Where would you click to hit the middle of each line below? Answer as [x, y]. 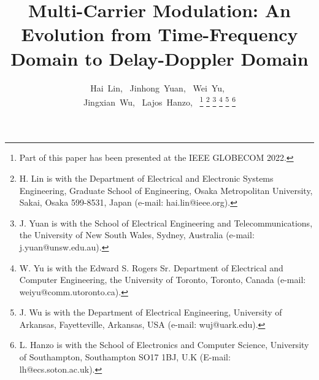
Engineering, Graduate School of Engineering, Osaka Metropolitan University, [166, 190]
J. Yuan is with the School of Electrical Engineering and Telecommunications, [166, 223]
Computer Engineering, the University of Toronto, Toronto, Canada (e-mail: [163, 280]
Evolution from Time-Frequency [159, 34]
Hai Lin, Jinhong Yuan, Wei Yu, [157, 87]
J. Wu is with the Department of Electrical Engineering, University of [151, 312]
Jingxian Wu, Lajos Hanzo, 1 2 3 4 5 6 [159, 101]
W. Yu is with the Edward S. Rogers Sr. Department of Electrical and [151, 267]
